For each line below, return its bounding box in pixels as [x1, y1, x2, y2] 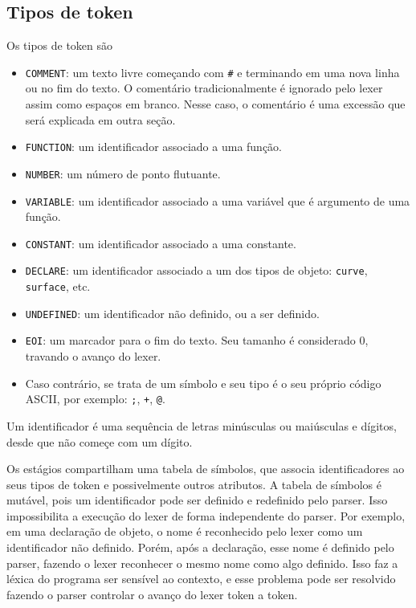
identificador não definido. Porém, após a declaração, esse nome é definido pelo [6, 539, 394, 556]
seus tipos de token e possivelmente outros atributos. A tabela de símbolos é [6, 475, 381, 492]
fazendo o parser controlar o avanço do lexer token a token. [6, 586, 298, 602]
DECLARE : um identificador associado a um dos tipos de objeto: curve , [25, 262, 368, 279]
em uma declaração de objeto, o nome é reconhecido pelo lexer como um [6, 523, 363, 540]
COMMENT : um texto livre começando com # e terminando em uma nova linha [25, 63, 400, 80]
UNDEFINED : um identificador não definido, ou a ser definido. [25, 304, 320, 321]
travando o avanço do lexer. [25, 348, 161, 365]
